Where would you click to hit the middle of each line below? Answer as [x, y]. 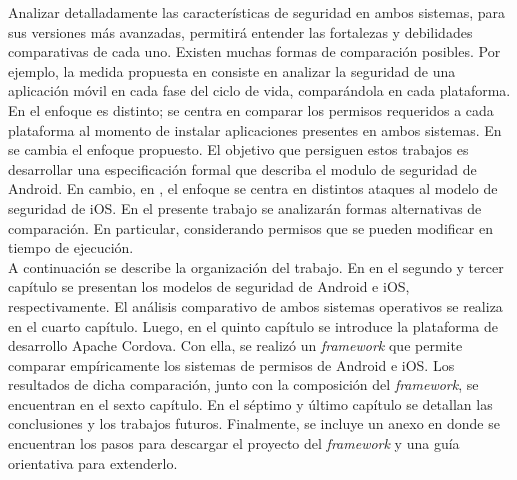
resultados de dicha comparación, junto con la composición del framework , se [243, 384]
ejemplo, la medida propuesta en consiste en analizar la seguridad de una [232, 70]
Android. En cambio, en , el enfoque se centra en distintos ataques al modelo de [253, 188]
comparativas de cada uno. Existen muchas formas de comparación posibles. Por [254, 51]
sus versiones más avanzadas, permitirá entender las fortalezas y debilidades [240, 31]
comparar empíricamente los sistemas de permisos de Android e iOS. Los [231, 364]
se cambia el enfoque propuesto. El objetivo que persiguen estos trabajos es [238, 149]
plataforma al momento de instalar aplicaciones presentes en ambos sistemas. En [255, 129]
